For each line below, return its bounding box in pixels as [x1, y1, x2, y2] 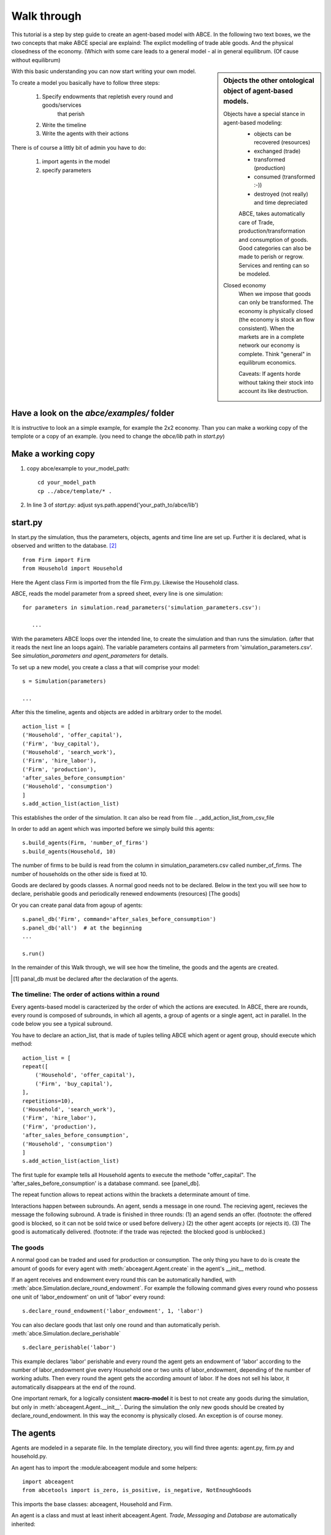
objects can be [254, 130, 292, 138]
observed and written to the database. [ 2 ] [11, 542, 117, 550]
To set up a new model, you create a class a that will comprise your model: [11, 663, 200, 670]
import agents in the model [42, 158, 110, 165]
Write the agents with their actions [42, 130, 129, 138]
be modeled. [238, 270, 271, 278]
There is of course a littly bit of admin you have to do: [11, 144, 146, 151]
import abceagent [22, 1479, 74, 1485]
